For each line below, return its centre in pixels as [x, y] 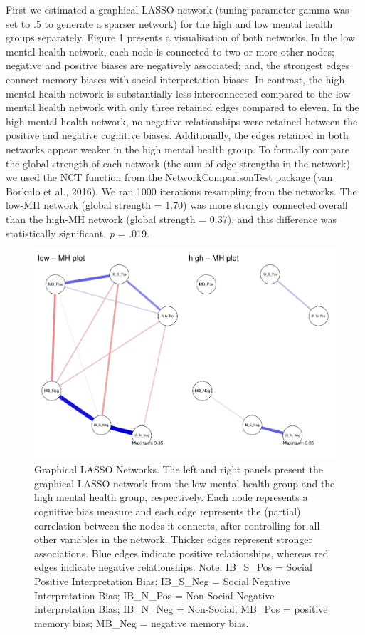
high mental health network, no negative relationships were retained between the [182, 121]
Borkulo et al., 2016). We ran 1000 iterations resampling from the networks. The [181, 191]
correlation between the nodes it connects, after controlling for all [177, 525]
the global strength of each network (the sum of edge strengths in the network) [178, 163]
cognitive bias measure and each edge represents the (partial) [168, 511]
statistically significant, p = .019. [78, 233]
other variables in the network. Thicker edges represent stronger [174, 539]
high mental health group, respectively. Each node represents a [171, 497]
